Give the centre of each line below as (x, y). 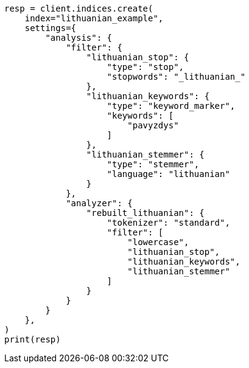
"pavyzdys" (153, 125)
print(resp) (33, 339)
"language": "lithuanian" (168, 174)
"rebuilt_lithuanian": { (145, 213)
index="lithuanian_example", (94, 18)
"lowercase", (158, 242)
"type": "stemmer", (153, 164)
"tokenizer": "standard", (168, 223)
